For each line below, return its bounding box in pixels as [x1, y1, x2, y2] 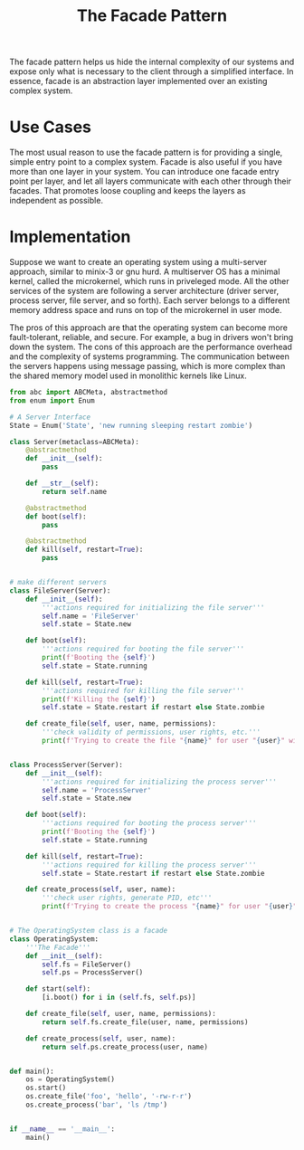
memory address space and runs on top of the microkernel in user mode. [9, 305, 282, 316]
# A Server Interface [9, 413, 91, 422]
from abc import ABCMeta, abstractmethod [9, 388, 168, 397]
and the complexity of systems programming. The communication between [9, 351, 290, 362]
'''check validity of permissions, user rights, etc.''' [42, 727, 261, 737]
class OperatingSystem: [9, 934, 100, 944]
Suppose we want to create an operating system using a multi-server [9, 257, 268, 268]
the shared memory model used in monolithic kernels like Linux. [9, 370, 247, 381]
